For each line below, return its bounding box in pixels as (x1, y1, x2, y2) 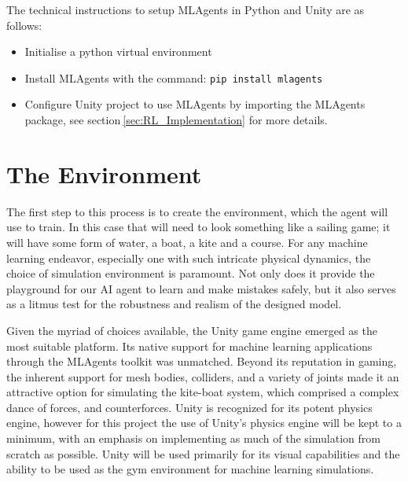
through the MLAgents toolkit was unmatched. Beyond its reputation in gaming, (6, 353, 397, 370)
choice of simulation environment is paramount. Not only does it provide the (6, 265, 375, 281)
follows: (6, 17, 42, 33)
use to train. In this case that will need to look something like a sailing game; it (6, 219, 391, 235)
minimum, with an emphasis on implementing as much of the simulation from (6, 430, 380, 447)
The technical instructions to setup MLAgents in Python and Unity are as (6, 2, 365, 17)
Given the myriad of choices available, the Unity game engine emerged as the (6, 322, 377, 338)
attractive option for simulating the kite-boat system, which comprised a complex (6, 384, 399, 400)
